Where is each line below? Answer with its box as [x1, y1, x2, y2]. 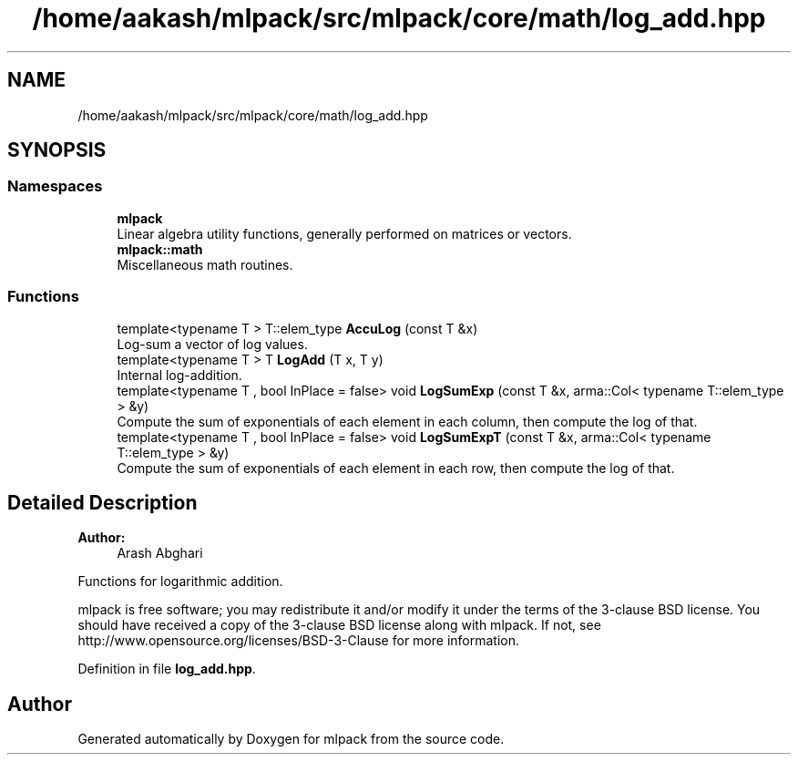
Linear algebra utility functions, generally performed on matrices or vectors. [117, 225, 572, 242]
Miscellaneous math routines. [117, 256, 293, 273]
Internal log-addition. [117, 366, 242, 383]
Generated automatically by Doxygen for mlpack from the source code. [77, 731, 505, 747]
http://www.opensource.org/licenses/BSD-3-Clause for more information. [77, 633, 519, 649]
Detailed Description [7, 490, 198, 514]
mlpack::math [117, 241, 203, 257]
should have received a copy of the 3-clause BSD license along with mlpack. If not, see [77, 617, 601, 633]
